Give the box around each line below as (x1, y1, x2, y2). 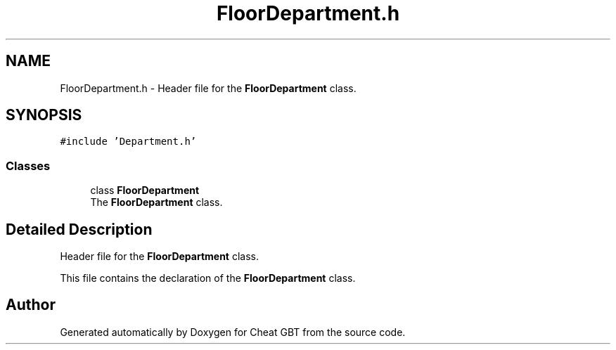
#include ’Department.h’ (60, 136, 197, 148)
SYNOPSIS (6, 106, 82, 124)
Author (6, 296, 56, 314)
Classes (6, 158, 51, 173)
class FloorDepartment (90, 184, 200, 197)
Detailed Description (6, 220, 153, 238)
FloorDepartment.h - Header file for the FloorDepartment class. (60, 82, 357, 94)
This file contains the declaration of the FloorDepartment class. (60, 272, 356, 285)
